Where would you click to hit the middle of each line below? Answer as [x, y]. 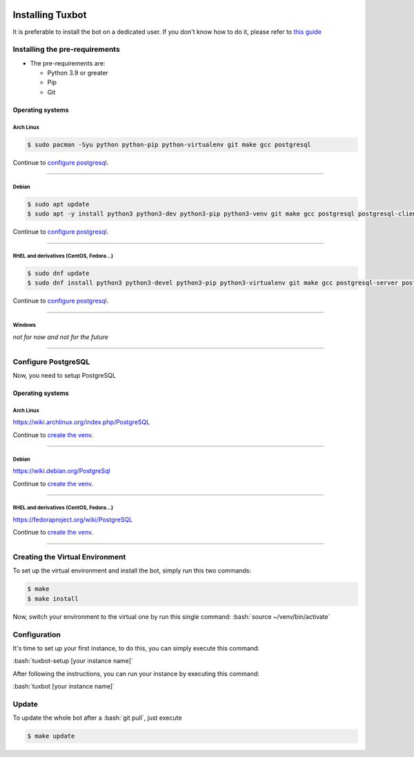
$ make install [53, 598]
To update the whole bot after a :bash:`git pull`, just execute [97, 718]
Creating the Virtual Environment [69, 557]
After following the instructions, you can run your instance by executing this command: [136, 673]
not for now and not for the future [60, 337]
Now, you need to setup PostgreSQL [65, 375]
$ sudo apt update [58, 204]
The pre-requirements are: [68, 63]
